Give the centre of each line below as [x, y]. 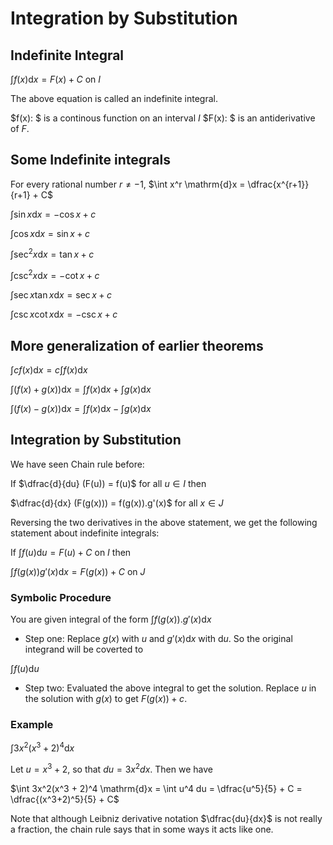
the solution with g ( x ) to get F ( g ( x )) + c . [106, 699]
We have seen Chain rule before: [77, 464]
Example [32, 724]
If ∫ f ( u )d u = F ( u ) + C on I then [71, 552]
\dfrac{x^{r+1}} [278, 184]
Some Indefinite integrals [90, 160]
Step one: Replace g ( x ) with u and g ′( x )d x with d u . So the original [158, 639]
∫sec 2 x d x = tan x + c [52, 254]
